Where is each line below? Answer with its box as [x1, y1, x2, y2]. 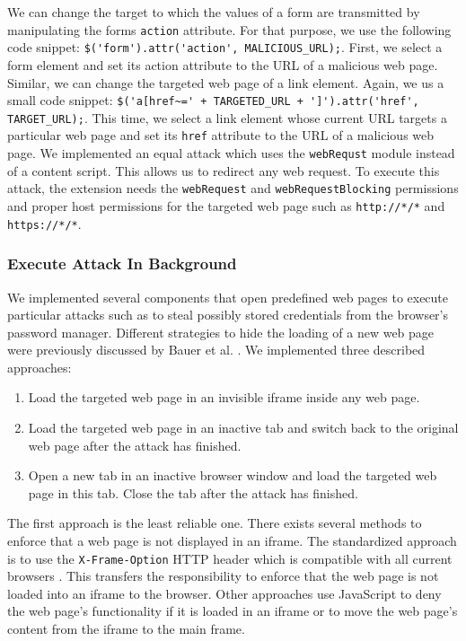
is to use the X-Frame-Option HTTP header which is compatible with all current [7, 549, 453, 567]
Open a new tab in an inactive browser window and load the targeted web [28, 466, 437, 485]
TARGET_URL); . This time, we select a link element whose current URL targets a [7, 108, 447, 127]
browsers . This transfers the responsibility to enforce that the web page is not [7, 566, 439, 585]
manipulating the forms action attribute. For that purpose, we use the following [7, 20, 452, 39]
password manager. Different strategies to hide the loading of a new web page [7, 322, 435, 341]
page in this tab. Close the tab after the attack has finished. [28, 483, 358, 502]
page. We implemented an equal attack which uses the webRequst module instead [7, 144, 455, 162]
